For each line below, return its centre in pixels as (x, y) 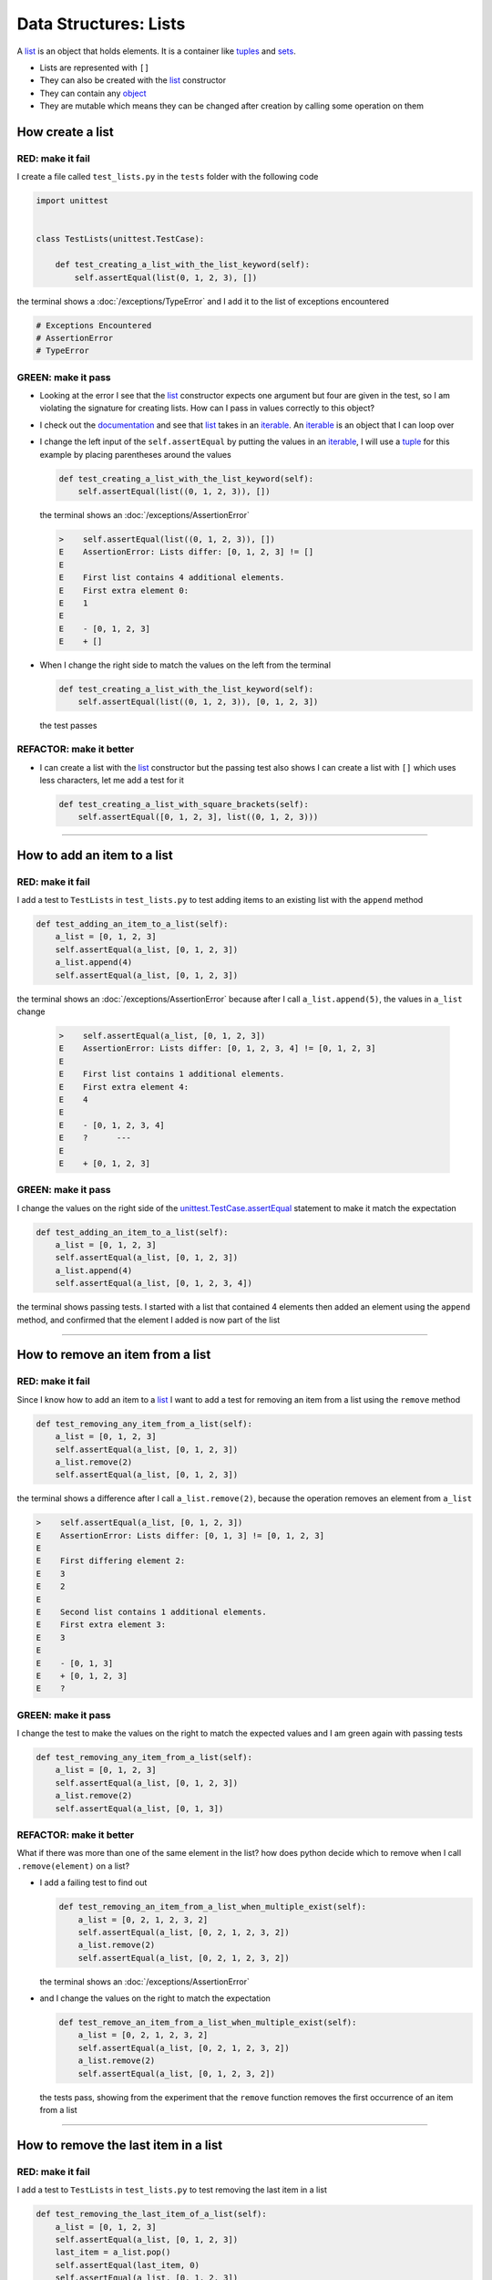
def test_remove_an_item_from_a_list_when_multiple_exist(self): (208, 2023)
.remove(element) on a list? (73, 1866)
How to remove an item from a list (114, 1355)
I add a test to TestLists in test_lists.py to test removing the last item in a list (172, 2190)
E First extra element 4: (124, 1087)
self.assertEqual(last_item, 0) (128, 2265)
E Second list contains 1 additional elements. (152, 1612)
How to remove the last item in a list (120, 2145)
